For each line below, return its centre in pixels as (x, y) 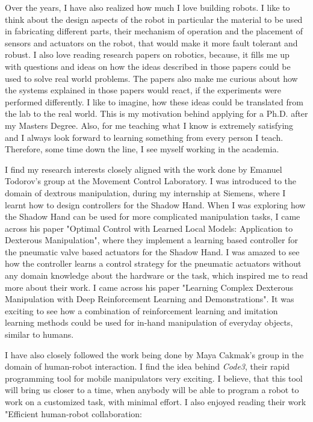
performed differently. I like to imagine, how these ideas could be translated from (154, 101)
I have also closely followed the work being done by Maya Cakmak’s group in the (154, 354)
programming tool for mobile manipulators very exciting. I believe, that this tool (154, 378)
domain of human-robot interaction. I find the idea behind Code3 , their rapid (147, 366)
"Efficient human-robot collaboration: (73, 413)
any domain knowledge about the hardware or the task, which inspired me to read (156, 275)
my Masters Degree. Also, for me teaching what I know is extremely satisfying (149, 125)
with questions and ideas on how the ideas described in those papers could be (148, 66)
